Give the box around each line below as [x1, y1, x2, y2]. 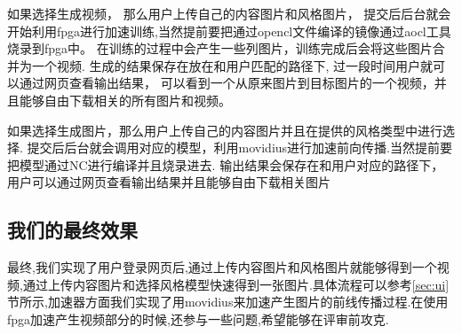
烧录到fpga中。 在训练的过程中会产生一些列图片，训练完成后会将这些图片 [7, 39, 433, 58]
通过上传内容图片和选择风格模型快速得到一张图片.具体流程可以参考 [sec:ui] [22, 275, 450, 293]
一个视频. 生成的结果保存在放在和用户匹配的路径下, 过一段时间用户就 [31, 56, 434, 74]
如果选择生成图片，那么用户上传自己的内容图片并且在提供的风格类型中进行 [7, 120, 442, 139]
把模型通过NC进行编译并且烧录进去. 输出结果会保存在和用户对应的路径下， [7, 155, 444, 174]
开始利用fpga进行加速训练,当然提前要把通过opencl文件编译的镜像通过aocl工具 [7, 21, 451, 40]
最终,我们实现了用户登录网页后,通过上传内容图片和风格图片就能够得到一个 [7, 258, 437, 276]
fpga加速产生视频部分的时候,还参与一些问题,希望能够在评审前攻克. [7, 309, 389, 328]
